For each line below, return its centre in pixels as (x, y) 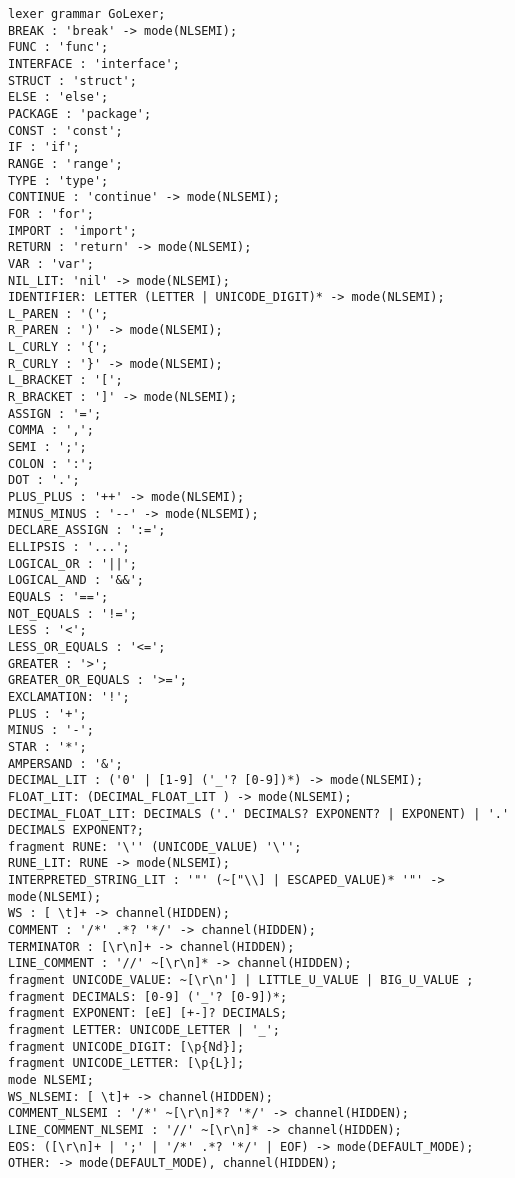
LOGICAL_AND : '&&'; (76, 580)
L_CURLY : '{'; (58, 347)
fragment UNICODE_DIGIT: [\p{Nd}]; (126, 1046)
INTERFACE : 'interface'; (94, 63)
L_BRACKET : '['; (65, 380)
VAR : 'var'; (51, 263)
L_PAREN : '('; (58, 313)
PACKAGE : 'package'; (80, 113)
